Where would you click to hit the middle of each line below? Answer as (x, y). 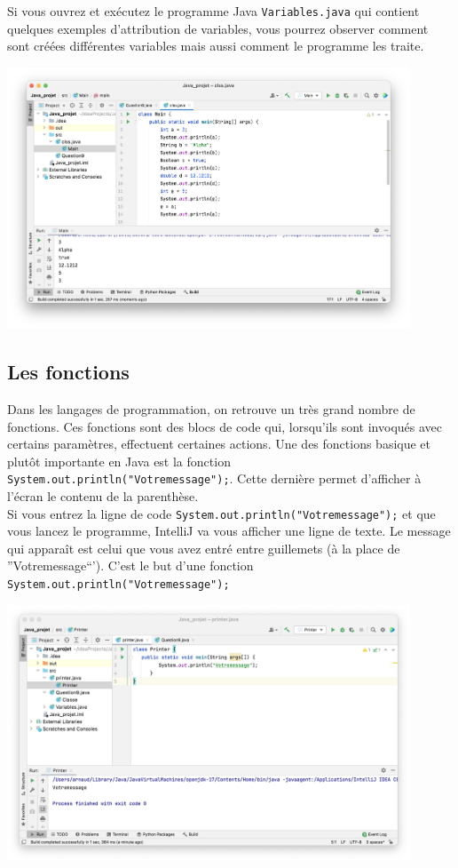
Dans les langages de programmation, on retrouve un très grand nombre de (211, 409)
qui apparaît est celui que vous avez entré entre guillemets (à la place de (204, 548)
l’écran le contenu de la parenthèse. (103, 496)
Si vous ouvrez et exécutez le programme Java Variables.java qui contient (213, 11)
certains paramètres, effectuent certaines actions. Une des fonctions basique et (219, 444)
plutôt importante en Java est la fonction (119, 461)
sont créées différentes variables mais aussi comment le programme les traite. (216, 46)
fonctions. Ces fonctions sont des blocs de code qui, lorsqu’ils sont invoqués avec (225, 426)
